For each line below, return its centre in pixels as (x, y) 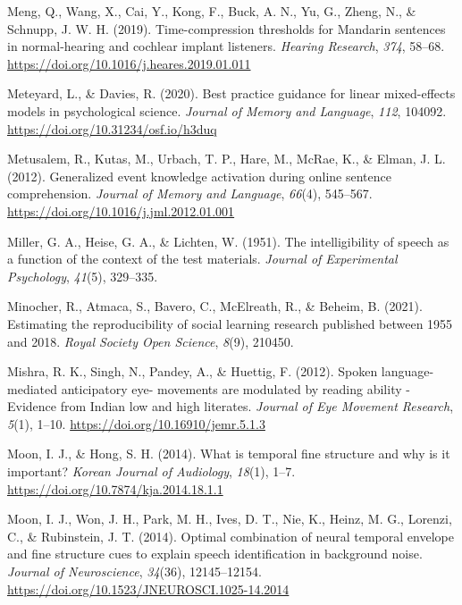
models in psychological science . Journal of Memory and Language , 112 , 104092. (227, 110)
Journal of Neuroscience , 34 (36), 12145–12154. (134, 571)
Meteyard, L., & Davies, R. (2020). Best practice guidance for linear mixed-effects (231, 93)
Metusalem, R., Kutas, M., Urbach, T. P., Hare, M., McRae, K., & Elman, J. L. (227, 159)
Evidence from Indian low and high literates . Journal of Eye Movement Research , (231, 406)
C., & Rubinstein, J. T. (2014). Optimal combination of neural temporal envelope (231, 536)
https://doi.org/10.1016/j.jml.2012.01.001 (121, 210)
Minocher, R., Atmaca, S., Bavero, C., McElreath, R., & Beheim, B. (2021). (215, 306)
